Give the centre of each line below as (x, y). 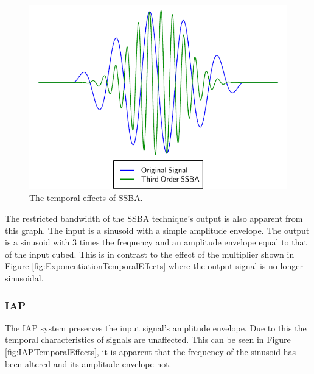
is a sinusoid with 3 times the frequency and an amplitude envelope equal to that (156, 242)
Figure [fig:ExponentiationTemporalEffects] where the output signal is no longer (154, 266)
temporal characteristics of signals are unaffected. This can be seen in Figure (148, 340)
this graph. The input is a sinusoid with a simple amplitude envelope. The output (157, 230)
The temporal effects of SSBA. (86, 198)
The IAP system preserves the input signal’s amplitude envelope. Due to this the (156, 327)
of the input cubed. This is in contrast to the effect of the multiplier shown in (150, 254)
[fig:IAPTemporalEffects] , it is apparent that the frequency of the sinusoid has (151, 351)
